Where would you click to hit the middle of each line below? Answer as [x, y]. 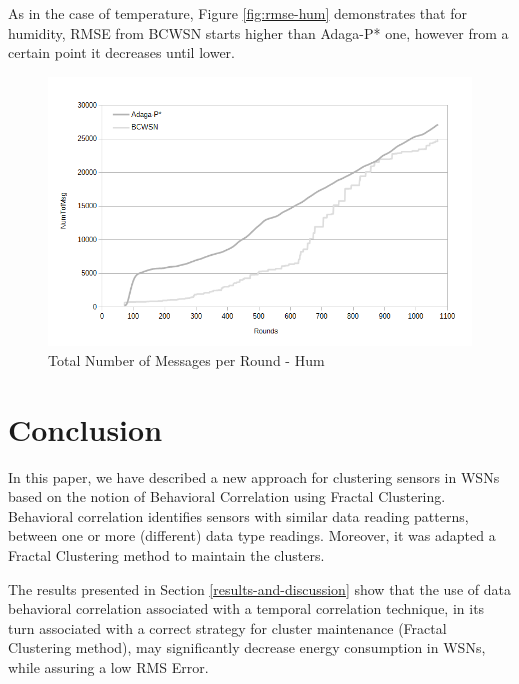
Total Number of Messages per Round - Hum [186, 359]
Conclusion [85, 428]
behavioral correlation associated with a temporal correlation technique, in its [246, 608]
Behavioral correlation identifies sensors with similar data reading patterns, [238, 515]
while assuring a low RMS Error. [108, 666]
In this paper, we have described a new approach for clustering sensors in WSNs [254, 476]
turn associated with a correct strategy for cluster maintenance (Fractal [227, 627]
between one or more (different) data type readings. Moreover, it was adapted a [252, 535]
